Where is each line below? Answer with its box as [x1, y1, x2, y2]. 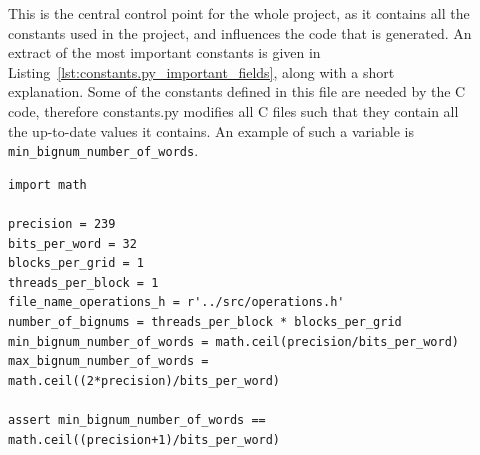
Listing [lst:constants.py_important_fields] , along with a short [8, 61, 395, 82]
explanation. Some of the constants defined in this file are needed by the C [8, 81, 466, 102]
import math [8, 177, 87, 192]
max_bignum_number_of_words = [8, 354, 209, 369]
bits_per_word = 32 [8, 236, 137, 251]
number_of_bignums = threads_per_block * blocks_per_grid [8, 314, 402, 329]
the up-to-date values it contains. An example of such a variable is [8, 120, 414, 141]
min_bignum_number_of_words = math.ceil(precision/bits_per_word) [8, 334, 460, 349]
